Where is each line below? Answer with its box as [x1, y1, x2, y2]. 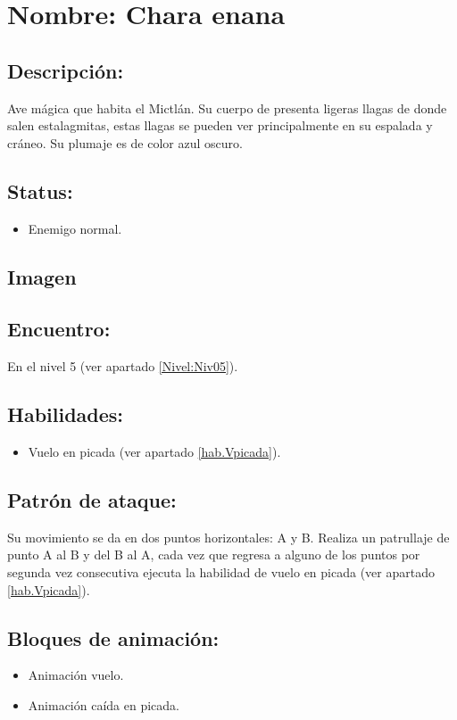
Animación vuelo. [28, 666, 124, 684]
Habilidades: [7, 401, 124, 428]
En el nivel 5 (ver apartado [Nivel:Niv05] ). [7, 357, 238, 376]
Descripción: [7, 56, 124, 84]
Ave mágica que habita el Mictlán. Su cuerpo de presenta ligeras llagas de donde [7, 98, 447, 117]
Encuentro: [7, 315, 111, 343]
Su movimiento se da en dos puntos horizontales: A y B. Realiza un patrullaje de [7, 527, 450, 546]
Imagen [7, 262, 77, 290]
